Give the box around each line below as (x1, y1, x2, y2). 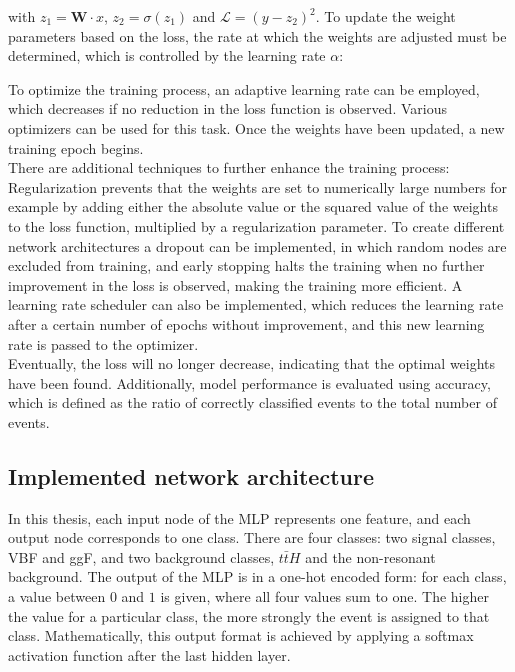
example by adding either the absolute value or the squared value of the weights (8, 196, 498, 217)
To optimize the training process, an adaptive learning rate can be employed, (8, 78, 480, 99)
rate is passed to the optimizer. (8, 333, 199, 354)
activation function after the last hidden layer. (8, 644, 291, 665)
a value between (8, 586, 106, 607)
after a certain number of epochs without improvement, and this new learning (8, 313, 485, 334)
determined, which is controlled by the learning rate (8, 45, 326, 66)
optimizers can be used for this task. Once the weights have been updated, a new (8, 117, 505, 138)
